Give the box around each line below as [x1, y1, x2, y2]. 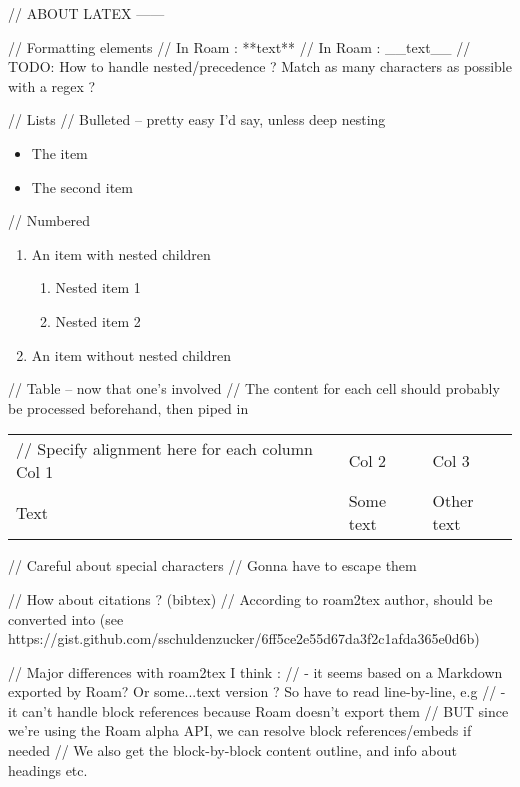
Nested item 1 [55, 277, 141, 298]
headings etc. [8, 759, 88, 780]
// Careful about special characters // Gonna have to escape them [8, 555, 417, 576]
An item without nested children [31, 344, 232, 365]
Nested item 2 [55, 310, 141, 331]
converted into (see [8, 608, 124, 629]
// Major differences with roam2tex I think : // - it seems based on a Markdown [8, 661, 503, 682]
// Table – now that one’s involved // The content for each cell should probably [8, 378, 500, 399]
